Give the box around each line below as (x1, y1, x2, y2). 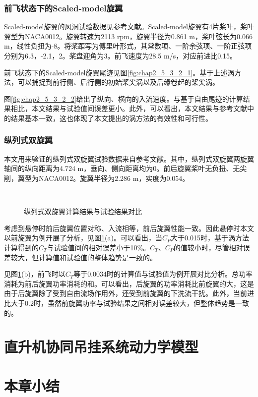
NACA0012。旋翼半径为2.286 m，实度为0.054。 (38, 172, 190, 183)
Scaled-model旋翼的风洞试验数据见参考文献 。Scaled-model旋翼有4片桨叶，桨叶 (4, 21, 254, 32)
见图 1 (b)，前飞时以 (4, 269, 65, 279)
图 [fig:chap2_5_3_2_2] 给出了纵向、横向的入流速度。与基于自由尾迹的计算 (4, 93, 243, 104)
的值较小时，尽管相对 (173, 242, 243, 252)
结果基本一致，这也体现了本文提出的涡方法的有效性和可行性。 (10, 113, 212, 123)
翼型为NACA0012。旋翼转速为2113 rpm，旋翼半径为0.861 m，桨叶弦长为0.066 (4, 31, 253, 41)
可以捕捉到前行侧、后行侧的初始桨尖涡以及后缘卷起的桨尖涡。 (17, 77, 219, 87)
